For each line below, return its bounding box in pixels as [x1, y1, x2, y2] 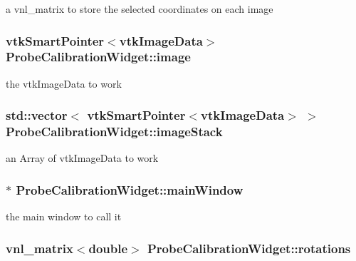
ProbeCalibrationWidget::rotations [147, 239, 351, 257]
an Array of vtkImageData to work [6, 150, 159, 165]
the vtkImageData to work [6, 76, 122, 91]
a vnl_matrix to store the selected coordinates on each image [6, 1, 273, 16]
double [88, 239, 128, 257]
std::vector [6, 106, 68, 124]
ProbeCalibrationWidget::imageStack [6, 123, 223, 140]
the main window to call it [6, 209, 122, 224]
